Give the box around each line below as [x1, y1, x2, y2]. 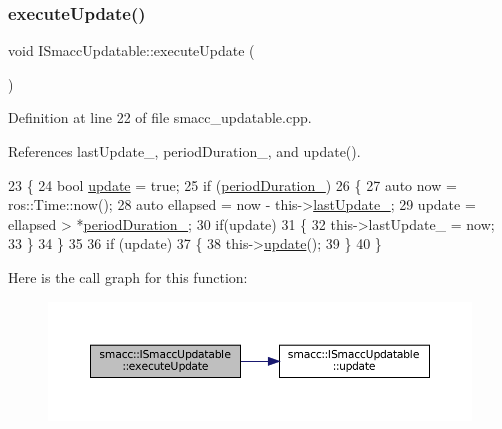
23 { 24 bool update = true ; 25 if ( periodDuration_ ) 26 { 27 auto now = [8, 174, 457, 195]
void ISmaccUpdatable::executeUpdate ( [8, 40, 255, 61]
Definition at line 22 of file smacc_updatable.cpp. [8, 107, 312, 128]
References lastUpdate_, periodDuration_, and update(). [8, 141, 361, 161]
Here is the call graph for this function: [8, 266, 248, 287]
